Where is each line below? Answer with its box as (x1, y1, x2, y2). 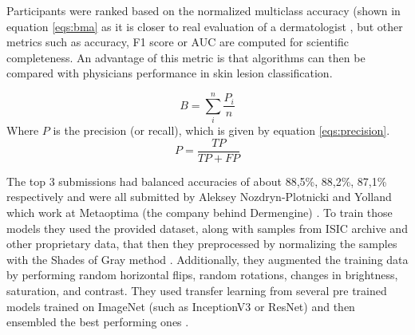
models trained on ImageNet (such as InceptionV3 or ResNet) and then (6, 298, 355, 314)
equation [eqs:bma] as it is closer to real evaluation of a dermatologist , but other (6, 18, 403, 34)
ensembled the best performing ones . (6, 313, 189, 330)
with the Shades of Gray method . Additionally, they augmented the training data (6, 250, 409, 267)
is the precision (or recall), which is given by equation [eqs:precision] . (53, 122, 390, 139)
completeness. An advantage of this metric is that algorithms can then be (6, 49, 366, 65)
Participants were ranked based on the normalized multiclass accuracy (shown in (6, 2, 401, 18)
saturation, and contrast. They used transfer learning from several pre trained (6, 282, 387, 298)
